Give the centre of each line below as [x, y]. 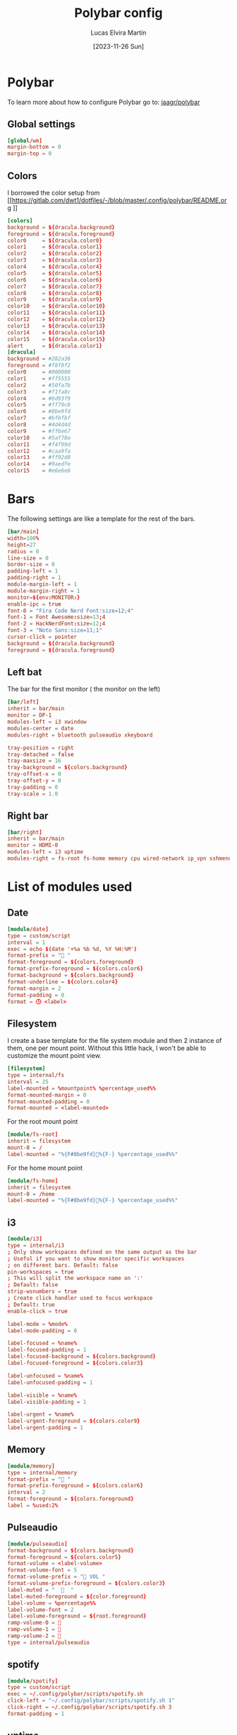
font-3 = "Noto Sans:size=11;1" [55, 630]
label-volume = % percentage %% [52, 1603]
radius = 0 [23, 551]
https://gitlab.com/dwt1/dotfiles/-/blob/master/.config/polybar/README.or [119, 200]
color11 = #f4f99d [39, 444]
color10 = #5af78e [39, 438]
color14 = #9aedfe [39, 464]
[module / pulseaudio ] [38, 1544]
